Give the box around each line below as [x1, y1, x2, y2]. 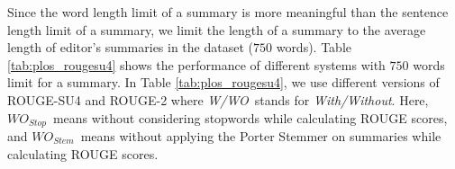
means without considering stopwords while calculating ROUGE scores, [52, 108, 448, 127]
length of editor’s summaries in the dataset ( [7, 38, 253, 57]
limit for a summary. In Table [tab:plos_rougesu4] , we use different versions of [7, 73, 440, 92]
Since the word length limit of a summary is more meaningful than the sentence [7, 3, 449, 21]
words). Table [276, 38, 352, 57]
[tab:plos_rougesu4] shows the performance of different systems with [7, 55, 386, 74]
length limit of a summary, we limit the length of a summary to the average [7, 20, 426, 39]
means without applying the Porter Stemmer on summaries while [80, 127, 441, 146]
